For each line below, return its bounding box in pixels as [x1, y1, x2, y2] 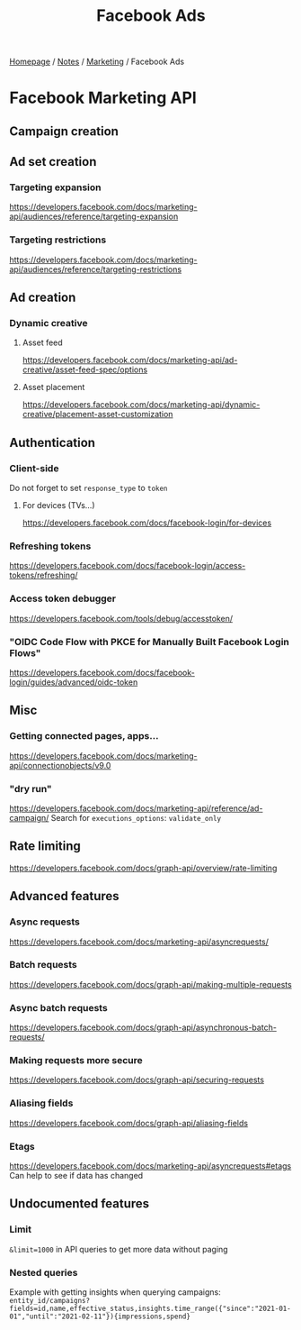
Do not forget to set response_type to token [9, 483, 168, 494]
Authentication [9, 434, 96, 451]
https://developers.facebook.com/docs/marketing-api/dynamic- [22, 399, 261, 410]
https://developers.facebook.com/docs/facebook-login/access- [9, 560, 246, 571]
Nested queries [9, 1266, 78, 1279]
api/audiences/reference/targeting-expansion [9, 211, 179, 222]
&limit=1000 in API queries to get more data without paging [9, 1243, 228, 1254]
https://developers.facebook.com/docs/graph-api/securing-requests [9, 1074, 265, 1086]
